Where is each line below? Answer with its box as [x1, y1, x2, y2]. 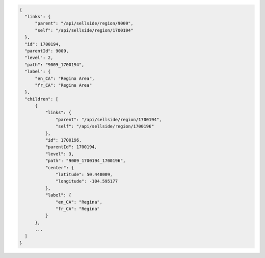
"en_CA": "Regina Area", [35, 76, 95, 81]
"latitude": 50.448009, [55, 172, 113, 177]
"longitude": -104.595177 [55, 179, 118, 184]
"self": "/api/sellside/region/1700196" [55, 124, 154, 129]
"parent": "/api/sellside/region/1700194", [55, 117, 162, 122]
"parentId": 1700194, [45, 144, 98, 150]
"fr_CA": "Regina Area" [35, 82, 92, 88]
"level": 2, [25, 55, 53, 61]
